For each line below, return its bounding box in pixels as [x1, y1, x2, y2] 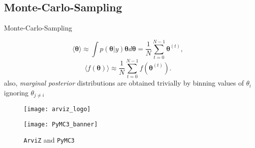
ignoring [4, 87, 29, 97]
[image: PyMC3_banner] [24, 120, 98, 128]
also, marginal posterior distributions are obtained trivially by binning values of [4, 78, 244, 88]
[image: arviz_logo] [24, 106, 91, 113]
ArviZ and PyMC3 [24, 135, 75, 145]
